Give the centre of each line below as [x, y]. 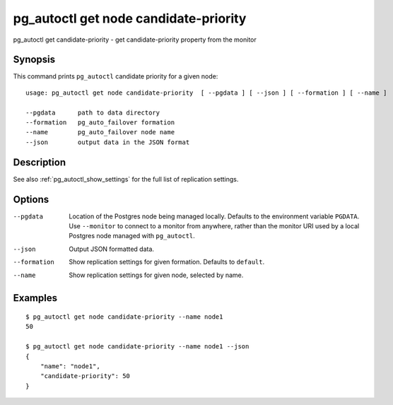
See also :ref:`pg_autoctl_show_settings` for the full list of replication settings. [126, 179]
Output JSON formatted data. [112, 249]
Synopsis [34, 60]
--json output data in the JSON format [108, 142]
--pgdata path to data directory [93, 112]
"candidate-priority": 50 [85, 376]
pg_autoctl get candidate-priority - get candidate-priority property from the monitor [135, 40]
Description [40, 162]
